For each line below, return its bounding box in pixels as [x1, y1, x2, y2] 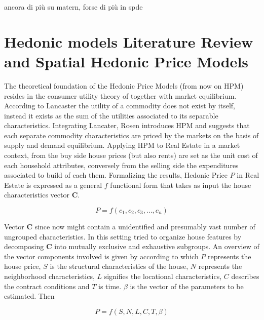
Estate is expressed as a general [4, 179, 102, 190]
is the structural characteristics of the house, [50, 261, 188, 271]
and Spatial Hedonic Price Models [4, 51, 249, 71]
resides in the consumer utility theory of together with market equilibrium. [4, 90, 237, 101]
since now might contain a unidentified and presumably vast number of [34, 221, 255, 232]
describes [231, 271, 259, 281]
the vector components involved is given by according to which [4, 251, 199, 261]
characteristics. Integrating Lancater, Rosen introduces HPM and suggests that [4, 120, 250, 131]
